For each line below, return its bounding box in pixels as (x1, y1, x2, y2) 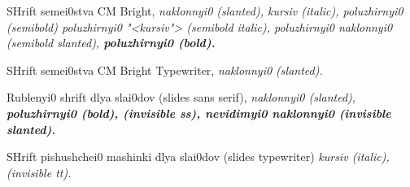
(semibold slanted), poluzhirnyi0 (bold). (7, 34, 216, 51)
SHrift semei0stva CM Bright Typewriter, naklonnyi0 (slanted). (7, 61, 323, 78)
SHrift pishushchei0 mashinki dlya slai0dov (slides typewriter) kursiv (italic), (7, 148, 390, 165)
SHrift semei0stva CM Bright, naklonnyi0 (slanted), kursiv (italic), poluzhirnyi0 (7, 2, 403, 19)
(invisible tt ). (7, 163, 72, 180)
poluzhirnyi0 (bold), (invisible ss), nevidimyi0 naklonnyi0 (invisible (7, 104, 391, 121)
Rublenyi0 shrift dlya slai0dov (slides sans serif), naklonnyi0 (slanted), (7, 89, 356, 106)
